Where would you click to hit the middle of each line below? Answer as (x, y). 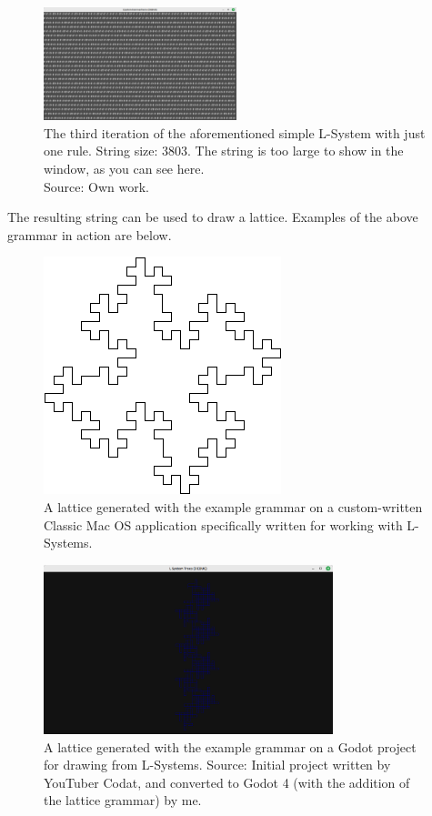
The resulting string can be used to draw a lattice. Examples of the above (213, 217)
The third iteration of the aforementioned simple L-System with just (235, 132)
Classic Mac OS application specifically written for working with (223, 524)
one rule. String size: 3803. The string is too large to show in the (224, 151)
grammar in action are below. (90, 234)
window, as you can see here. (124, 168)
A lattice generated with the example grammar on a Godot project (230, 746)
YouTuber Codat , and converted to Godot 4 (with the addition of (227, 782)
